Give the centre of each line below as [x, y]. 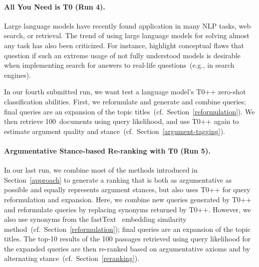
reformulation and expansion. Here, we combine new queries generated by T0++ [128, 199]
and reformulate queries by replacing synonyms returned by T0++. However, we [127, 209]
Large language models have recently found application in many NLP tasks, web [127, 25]
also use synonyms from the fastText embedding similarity [95, 219]
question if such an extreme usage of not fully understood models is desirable [122, 55]
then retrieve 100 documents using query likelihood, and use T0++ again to [121, 121]
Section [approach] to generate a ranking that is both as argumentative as [118, 179]
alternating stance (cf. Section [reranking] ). [72, 258]
